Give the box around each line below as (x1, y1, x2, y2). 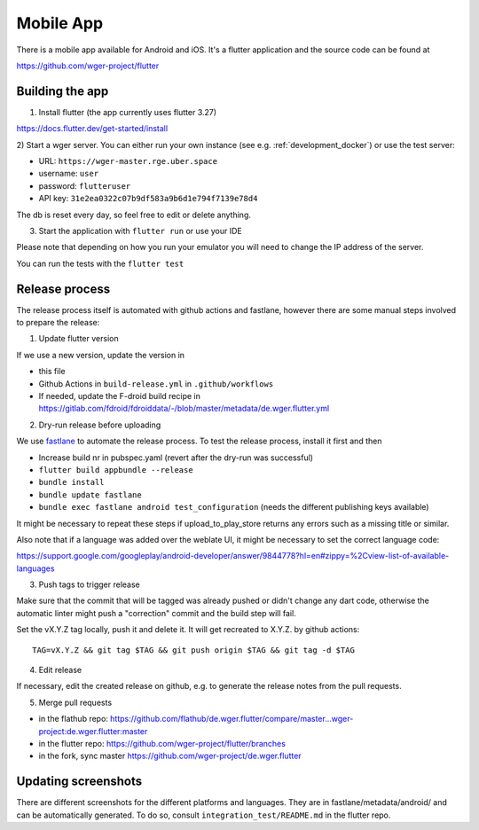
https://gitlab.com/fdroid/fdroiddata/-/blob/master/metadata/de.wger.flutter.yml (38, 403, 330, 414)
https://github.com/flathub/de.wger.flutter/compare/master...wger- (109, 714, 354, 724)
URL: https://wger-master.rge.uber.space (38, 156, 217, 167)
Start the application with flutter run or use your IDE (38, 225, 243, 236)
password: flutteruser (38, 180, 131, 191)
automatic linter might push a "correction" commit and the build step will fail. (16, 607, 296, 618)
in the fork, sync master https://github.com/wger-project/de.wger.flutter (38, 750, 302, 762)
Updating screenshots (16, 774, 142, 789)
